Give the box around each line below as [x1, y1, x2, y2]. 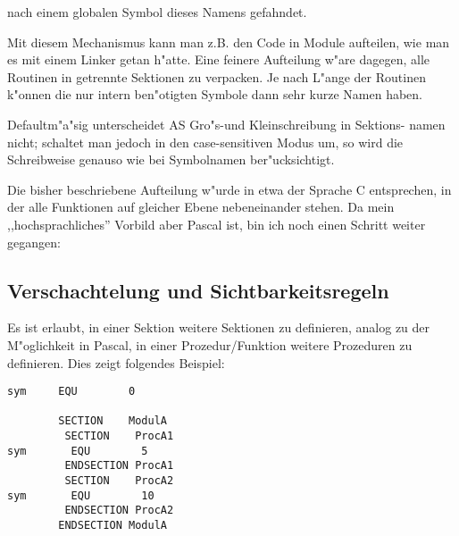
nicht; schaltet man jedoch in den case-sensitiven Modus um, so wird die [7, 132, 404, 151]
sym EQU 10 [7, 489, 154, 502]
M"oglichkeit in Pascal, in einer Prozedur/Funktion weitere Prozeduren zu [7, 335, 413, 354]
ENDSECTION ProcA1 [64, 459, 174, 473]
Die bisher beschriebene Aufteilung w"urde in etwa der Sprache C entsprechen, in [7, 180, 452, 198]
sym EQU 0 [7, 385, 136, 398]
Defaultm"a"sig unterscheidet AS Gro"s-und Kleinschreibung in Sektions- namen [7, 114, 446, 133]
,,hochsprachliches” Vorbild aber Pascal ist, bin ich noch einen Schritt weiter [7, 214, 426, 233]
